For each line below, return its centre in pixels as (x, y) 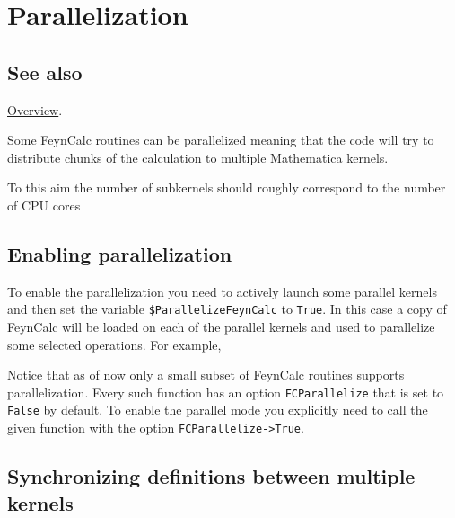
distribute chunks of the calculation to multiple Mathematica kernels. (198, 157)
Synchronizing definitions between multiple (211, 476)
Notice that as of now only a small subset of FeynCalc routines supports (206, 375)
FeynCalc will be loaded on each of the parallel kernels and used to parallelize (221, 326)
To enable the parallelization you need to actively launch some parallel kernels (222, 291)
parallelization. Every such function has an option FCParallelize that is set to (226, 392)
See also (45, 71)
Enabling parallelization (120, 253)
